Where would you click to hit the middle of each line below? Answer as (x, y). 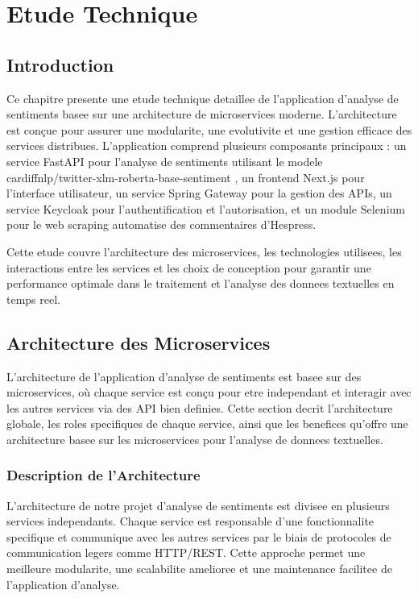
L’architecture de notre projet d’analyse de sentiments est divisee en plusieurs (198, 505)
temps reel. (33, 299)
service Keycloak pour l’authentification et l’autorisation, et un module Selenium (206, 208)
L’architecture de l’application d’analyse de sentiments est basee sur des (184, 376)
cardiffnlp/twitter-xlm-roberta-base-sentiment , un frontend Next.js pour (186, 177)
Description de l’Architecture (103, 475)
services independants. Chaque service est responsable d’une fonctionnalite (190, 521)
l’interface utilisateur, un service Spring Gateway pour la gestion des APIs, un (199, 193)
